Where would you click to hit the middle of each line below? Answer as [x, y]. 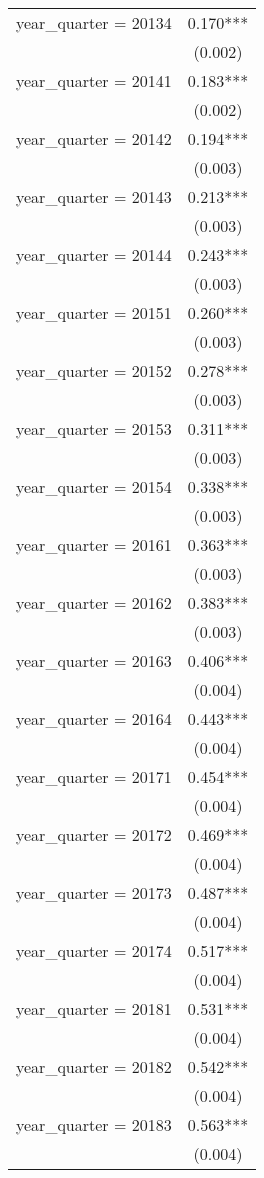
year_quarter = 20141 [94, 80]
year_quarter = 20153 [94, 428]
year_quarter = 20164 [94, 718]
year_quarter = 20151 [94, 312]
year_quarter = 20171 [94, 776]
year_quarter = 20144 [94, 254]
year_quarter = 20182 [94, 1066]
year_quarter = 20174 [94, 950]
